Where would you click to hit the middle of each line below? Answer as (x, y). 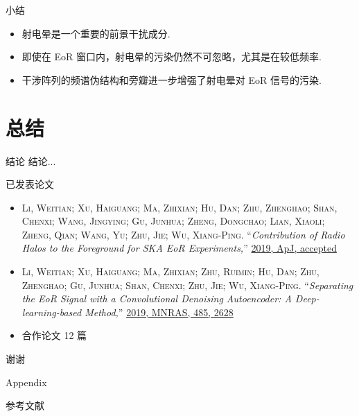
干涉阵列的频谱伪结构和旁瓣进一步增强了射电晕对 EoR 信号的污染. (172, 79)
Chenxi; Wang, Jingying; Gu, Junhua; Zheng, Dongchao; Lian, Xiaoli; (173, 221)
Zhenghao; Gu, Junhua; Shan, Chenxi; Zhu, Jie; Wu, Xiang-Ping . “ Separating (187, 285)
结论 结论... (31, 161)
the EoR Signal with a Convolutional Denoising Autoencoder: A (157, 298)
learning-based (52, 312)
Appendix (26, 382)
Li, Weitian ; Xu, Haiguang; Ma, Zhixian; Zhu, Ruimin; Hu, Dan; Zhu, (170, 271)
